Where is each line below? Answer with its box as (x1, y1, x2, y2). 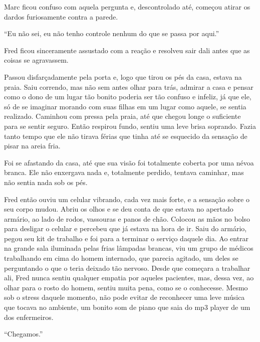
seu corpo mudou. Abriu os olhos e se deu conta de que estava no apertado (4, 204, 233, 214)
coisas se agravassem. (4, 55, 69, 65)
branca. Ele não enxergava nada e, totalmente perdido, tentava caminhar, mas (4, 167, 244, 178)
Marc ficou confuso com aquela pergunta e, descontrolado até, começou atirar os (4, 2, 250, 12)
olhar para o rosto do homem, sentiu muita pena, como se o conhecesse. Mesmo (4, 282, 248, 292)
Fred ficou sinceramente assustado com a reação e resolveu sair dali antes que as (4, 45, 250, 55)
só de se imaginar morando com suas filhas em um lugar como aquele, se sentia (4, 101, 246, 111)
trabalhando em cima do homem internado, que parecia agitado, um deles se (4, 253, 238, 263)
